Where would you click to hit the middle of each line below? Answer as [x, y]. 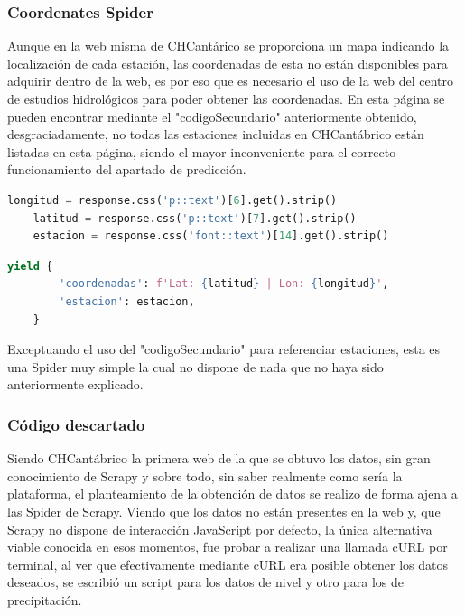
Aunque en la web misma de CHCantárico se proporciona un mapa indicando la [228, 46]
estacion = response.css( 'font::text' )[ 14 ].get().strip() [211, 236]
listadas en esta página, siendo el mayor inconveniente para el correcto [202, 151]
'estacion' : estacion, [127, 301]
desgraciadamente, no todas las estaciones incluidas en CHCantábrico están [216, 134]
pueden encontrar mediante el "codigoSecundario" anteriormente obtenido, [212, 116]
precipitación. [45, 599]
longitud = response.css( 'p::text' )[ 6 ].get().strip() [172, 200]
